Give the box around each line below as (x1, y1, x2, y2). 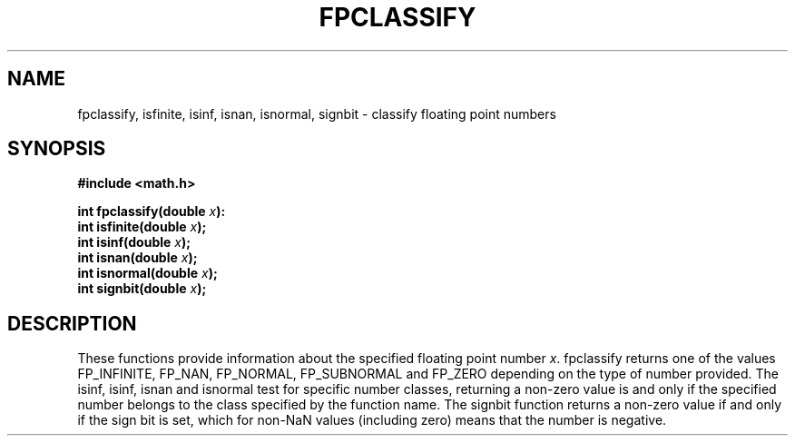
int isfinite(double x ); (77, 219, 207, 235)
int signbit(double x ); (77, 281, 207, 297)
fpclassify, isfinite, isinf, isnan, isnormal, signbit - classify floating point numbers (77, 105, 556, 122)
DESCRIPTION (7, 311, 137, 335)
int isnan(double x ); (77, 250, 198, 266)
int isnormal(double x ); (77, 265, 218, 281)
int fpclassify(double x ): (77, 203, 226, 220)
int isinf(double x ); (77, 234, 191, 251)
